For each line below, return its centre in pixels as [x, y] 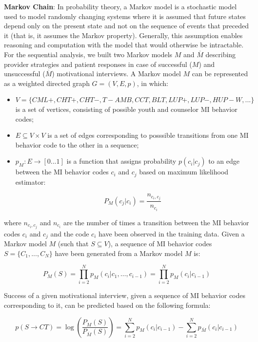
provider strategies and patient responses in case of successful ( [98, 64]
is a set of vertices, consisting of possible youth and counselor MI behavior [126, 109]
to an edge [224, 161]
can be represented [220, 74]
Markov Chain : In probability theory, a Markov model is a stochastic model [120, 6]
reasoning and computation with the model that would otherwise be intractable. [124, 45]
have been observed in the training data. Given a [172, 233]
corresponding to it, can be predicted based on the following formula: [107, 305]
